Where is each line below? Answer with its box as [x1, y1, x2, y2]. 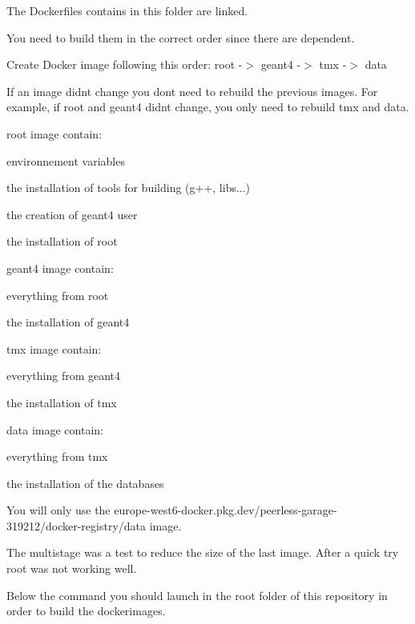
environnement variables [6, 152, 125, 169]
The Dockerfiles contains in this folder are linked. [6, 2, 248, 18]
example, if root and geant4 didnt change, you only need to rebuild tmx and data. [6, 98, 409, 115]
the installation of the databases [6, 474, 164, 491]
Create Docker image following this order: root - [6, 56, 243, 73]
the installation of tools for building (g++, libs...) [6, 179, 251, 196]
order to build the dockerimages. [6, 602, 166, 619]
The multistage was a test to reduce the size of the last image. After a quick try [6, 544, 399, 561]
